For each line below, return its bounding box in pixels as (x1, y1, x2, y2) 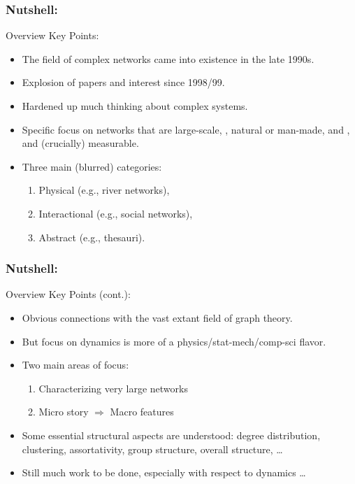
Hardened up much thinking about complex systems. (22, 99, 248, 113)
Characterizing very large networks (38, 380, 188, 395)
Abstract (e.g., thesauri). (38, 229, 145, 244)
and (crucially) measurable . (22, 136, 139, 150)
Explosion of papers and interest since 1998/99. (22, 75, 225, 90)
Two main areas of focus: (22, 357, 129, 372)
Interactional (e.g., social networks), (38, 206, 193, 220)
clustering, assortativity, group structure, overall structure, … (22, 441, 283, 456)
